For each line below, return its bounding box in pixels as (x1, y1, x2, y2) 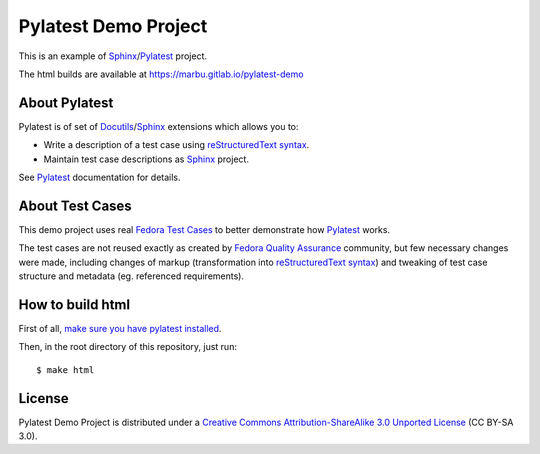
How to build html (18, 296, 130, 313)
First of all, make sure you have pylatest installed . (18, 323, 222, 334)
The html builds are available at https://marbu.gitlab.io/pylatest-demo (18, 68, 304, 80)
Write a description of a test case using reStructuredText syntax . (43, 139, 310, 151)
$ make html (36, 364, 95, 375)
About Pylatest (18, 94, 114, 111)
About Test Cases (18, 197, 132, 214)
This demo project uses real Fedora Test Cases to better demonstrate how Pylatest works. (18, 223, 390, 235)
